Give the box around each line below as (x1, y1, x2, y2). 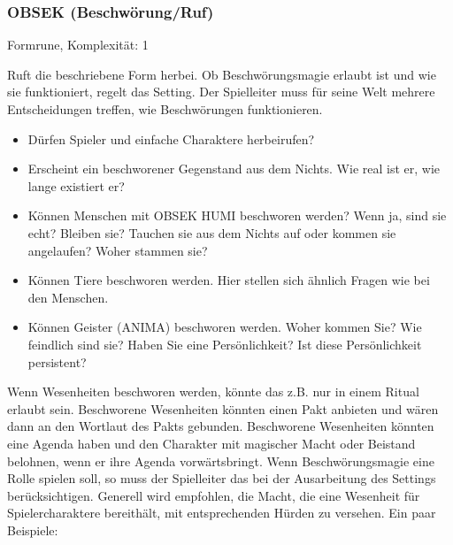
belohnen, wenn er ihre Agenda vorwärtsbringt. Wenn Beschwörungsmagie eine (7, 451, 434, 470)
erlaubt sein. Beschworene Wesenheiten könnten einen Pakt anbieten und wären (7, 399, 439, 418)
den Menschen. (27, 288, 109, 306)
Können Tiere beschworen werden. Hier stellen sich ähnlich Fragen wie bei (27, 271, 430, 289)
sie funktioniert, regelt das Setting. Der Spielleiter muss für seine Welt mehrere (7, 82, 435, 101)
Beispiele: (7, 520, 58, 539)
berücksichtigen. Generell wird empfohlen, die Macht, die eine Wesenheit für (7, 486, 420, 504)
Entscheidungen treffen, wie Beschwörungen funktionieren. (7, 100, 323, 118)
